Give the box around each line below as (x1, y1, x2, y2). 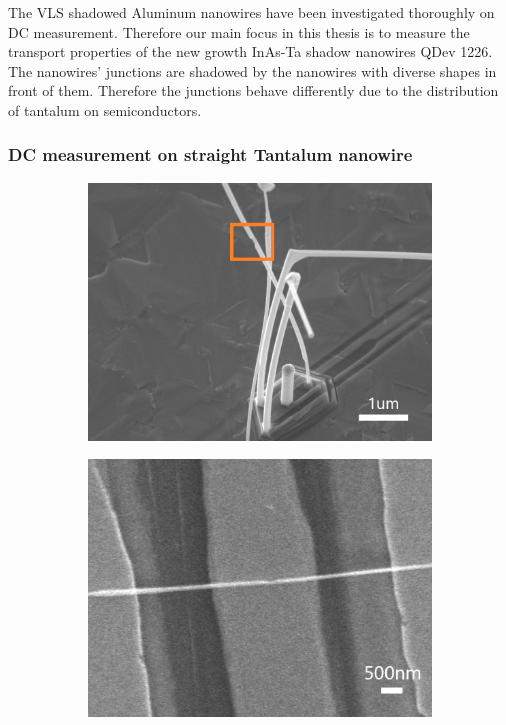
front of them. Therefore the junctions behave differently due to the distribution (8, 80, 499, 101)
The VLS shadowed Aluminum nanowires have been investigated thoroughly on (8, 2, 495, 22)
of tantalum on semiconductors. (8, 99, 202, 120)
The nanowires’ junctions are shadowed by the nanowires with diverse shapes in (8, 60, 497, 81)
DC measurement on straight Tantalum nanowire (8, 142, 413, 167)
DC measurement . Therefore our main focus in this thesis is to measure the (8, 21, 470, 42)
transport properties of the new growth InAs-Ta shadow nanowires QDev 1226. (8, 41, 493, 62)
